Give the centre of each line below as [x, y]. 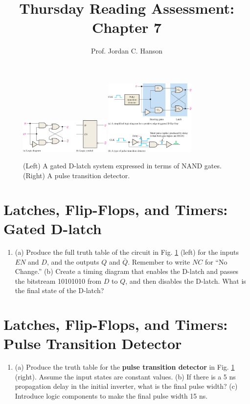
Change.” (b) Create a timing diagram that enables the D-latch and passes [127, 271]
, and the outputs [73, 261]
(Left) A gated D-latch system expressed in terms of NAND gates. [122, 166]
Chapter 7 [127, 27]
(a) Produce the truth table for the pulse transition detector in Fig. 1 [125, 367]
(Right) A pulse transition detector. [77, 175]
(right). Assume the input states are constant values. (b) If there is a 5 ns [125, 376]
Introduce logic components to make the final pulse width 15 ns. [111, 395]
